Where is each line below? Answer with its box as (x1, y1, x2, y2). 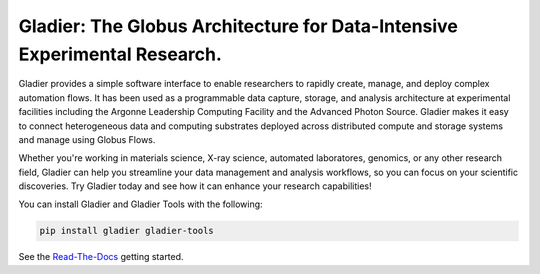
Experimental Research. (18, 43, 222, 65)
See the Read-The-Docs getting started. (18, 251, 184, 263)
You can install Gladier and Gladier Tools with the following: (18, 198, 264, 210)
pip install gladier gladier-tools (39, 225, 214, 237)
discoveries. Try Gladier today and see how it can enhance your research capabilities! (18, 180, 372, 192)
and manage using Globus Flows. (18, 133, 156, 145)
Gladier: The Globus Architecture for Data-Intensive (18, 15, 459, 37)
